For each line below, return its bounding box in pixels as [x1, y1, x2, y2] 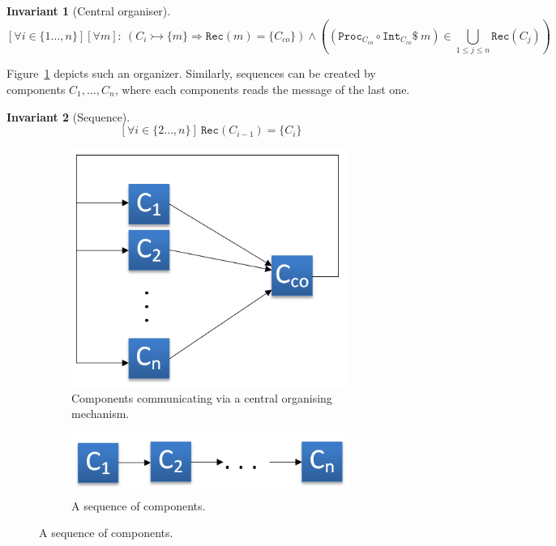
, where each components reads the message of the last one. [114, 80, 410, 97]
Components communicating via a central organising [71, 389, 332, 406]
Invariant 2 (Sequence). [6, 108, 130, 125]
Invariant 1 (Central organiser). [6, 2, 171, 19]
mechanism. [71, 405, 130, 422]
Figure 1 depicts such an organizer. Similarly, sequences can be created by [6, 65, 376, 82]
